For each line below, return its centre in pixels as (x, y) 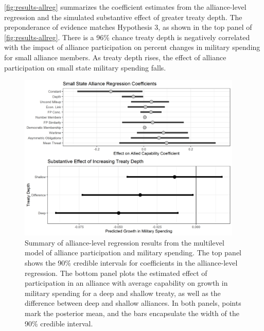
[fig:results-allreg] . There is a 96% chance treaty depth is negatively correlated (127, 37)
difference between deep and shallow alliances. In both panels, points (133, 303)
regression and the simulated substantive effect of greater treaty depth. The (123, 17)
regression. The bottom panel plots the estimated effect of (116, 273)
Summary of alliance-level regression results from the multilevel (125, 242)
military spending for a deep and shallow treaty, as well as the (123, 293)
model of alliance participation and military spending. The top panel (133, 252)
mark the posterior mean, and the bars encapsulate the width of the (132, 313)
